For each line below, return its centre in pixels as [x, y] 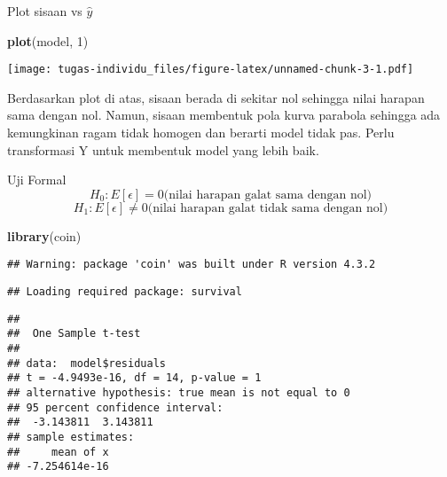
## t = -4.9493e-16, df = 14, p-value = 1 [134, 378]
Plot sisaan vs [45, 11]
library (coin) [44, 235]
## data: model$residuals [86, 363]
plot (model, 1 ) [48, 40]
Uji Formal [37, 180]
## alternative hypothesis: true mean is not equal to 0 [179, 393]
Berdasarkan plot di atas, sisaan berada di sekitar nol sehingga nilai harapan [216, 97]
